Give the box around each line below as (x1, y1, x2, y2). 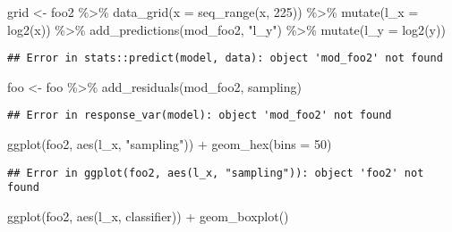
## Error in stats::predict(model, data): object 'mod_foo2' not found (7, 52, 443, 65)
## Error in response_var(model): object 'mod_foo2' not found (7, 109, 392, 122)
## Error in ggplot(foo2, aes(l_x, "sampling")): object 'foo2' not (7, 166, 424, 179)
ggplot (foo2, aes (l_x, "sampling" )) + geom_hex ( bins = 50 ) (7, 135, 332, 153)
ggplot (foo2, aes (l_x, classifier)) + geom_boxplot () (7, 207, 289, 225)
